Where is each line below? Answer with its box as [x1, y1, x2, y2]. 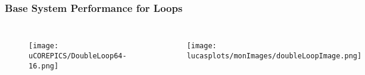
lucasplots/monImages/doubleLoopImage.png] [186, 51, 362, 60]
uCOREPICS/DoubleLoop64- [29, 51, 127, 60]
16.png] [29, 61, 59, 70]
